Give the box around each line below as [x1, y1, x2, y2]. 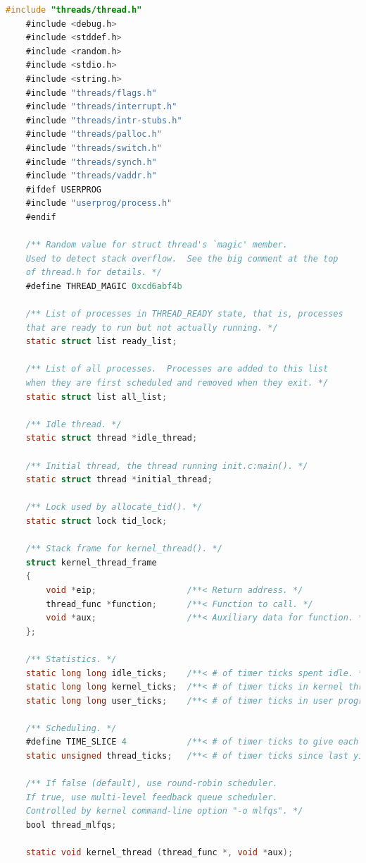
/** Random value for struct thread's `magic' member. [25, 240, 288, 250]
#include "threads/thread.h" [6, 5, 142, 15]
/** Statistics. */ [25, 654, 117, 664]
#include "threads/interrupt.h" [25, 102, 177, 112]
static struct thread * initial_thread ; [25, 475, 213, 485]
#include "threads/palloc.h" [25, 129, 162, 140]
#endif [25, 212, 56, 222]
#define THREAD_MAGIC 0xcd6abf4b [25, 281, 182, 291]
